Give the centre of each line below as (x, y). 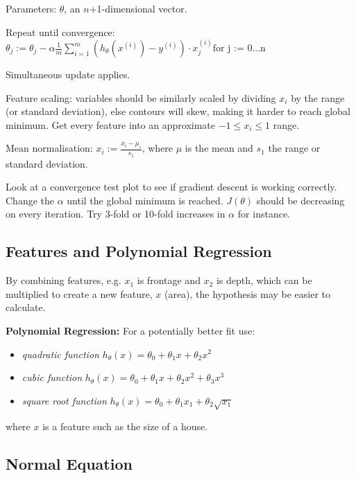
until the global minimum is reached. (145, 200)
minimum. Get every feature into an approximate (110, 124)
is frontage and (169, 280)
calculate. (26, 307)
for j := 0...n (239, 48)
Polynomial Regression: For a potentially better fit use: (130, 330)
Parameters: (31, 8)
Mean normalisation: (49, 148)
